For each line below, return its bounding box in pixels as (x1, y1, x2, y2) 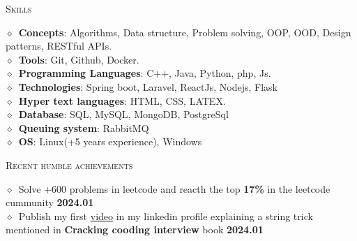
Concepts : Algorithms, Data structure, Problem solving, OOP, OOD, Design (18, 24, 351, 39)
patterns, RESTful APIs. (6, 38, 112, 53)
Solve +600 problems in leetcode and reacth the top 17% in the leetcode (18, 181, 331, 196)
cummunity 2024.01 (6, 195, 94, 210)
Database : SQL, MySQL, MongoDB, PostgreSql (18, 107, 229, 122)
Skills (6, 1, 32, 15)
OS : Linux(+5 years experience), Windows (18, 134, 202, 149)
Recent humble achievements (6, 157, 133, 172)
